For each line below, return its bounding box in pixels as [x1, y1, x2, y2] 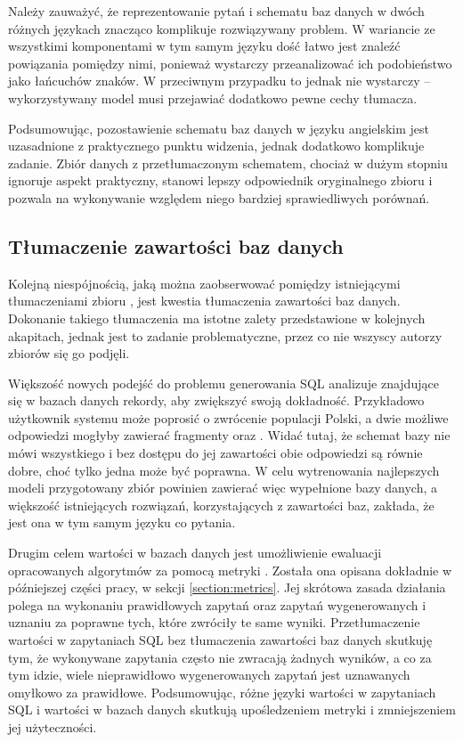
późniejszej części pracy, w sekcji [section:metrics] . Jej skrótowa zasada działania [8, 578, 446, 597]
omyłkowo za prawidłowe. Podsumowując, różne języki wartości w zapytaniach [8, 682, 436, 701]
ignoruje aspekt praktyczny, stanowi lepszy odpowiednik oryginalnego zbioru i [8, 171, 433, 190]
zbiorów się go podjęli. [8, 344, 130, 363]
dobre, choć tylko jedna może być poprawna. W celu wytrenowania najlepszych [8, 461, 440, 479]
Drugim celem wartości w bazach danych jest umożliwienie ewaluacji [8, 543, 382, 562]
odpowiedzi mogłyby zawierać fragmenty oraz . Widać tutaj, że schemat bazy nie [8, 426, 451, 444]
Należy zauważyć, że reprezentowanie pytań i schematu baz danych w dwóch [8, 2, 425, 20]
